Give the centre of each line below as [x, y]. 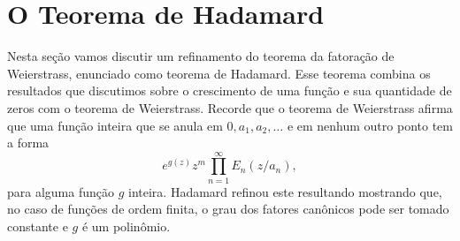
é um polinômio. [126, 226]
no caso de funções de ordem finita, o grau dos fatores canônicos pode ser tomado [228, 209]
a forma [28, 143]
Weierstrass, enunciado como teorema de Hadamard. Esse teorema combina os [219, 73]
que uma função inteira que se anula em [115, 125]
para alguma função [61, 191]
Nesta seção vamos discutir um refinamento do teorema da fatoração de [201, 56]
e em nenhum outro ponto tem [370, 125]
